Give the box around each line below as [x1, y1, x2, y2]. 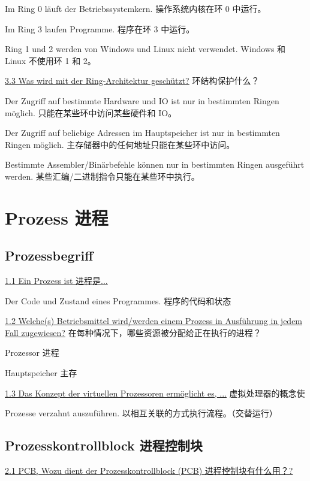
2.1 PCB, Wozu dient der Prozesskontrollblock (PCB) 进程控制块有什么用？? [5, 464, 293, 477]
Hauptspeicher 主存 [5, 367, 77, 379]
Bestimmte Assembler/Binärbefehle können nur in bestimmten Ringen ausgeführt [5, 158, 305, 171]
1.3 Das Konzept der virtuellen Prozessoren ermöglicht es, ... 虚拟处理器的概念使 [5, 386, 305, 399]
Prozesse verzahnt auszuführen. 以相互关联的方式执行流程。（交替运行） [5, 407, 278, 419]
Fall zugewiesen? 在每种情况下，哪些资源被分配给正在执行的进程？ [5, 326, 261, 338]
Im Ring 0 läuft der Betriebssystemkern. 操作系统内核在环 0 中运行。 [5, 2, 266, 14]
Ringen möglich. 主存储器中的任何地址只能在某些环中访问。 [5, 138, 235, 150]
